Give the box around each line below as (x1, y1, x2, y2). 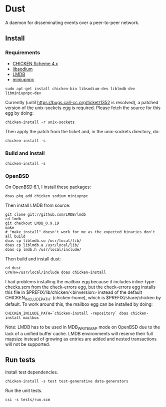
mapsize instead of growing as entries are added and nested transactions (5, 336, 157, 342)
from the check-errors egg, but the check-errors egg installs (31, 284, 156, 290)
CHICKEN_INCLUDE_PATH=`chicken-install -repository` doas (5, 311, 128, 316)
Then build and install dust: (5, 256, 61, 262)
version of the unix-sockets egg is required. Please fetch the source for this (5, 105, 161, 111)
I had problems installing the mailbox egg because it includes (5, 279, 131, 285)
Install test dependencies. (5, 369, 58, 375)
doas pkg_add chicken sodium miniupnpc (5, 194, 88, 199)
